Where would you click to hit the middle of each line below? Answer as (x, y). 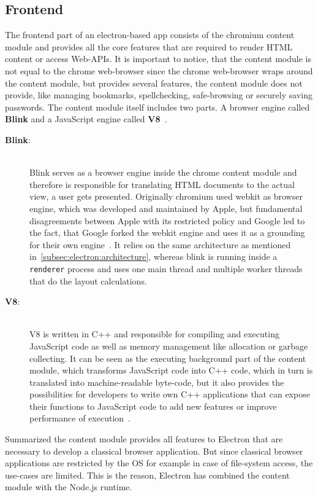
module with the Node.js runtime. (69, 487)
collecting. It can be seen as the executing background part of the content (168, 358)
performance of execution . (80, 418)
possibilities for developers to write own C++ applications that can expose (170, 394)
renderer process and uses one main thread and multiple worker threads (166, 268)
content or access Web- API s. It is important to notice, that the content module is (158, 59)
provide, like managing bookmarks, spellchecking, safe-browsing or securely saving (159, 95)
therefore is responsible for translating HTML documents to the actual (162, 184)
